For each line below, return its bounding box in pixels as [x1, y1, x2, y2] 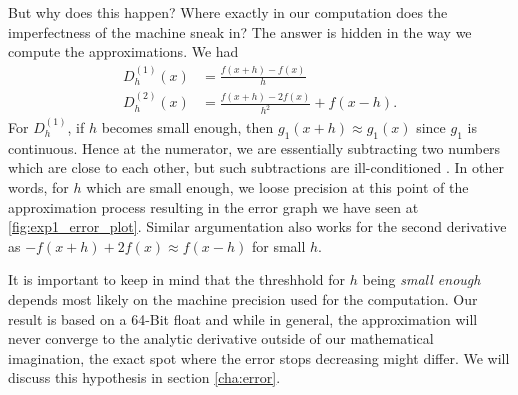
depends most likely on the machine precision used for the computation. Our [8, 288, 478, 309]
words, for [8, 176, 69, 197]
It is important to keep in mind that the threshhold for [8, 269, 346, 290]
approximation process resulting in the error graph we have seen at [8, 196, 419, 217]
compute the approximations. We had [8, 41, 239, 62]
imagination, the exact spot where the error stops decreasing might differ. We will [8, 347, 510, 368]
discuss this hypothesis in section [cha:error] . [8, 367, 281, 388]
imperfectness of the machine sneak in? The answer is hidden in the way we [8, 21, 472, 42]
